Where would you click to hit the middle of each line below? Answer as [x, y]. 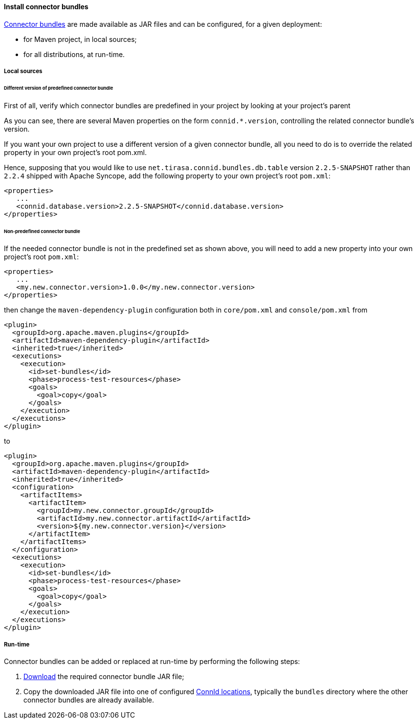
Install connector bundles [46, 7]
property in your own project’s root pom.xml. [75, 152]
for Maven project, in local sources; [80, 39]
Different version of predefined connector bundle [59, 88]
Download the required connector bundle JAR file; [104, 677]
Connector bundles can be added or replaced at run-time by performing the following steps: [152, 662]
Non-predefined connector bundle [42, 231]
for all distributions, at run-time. [74, 54]
